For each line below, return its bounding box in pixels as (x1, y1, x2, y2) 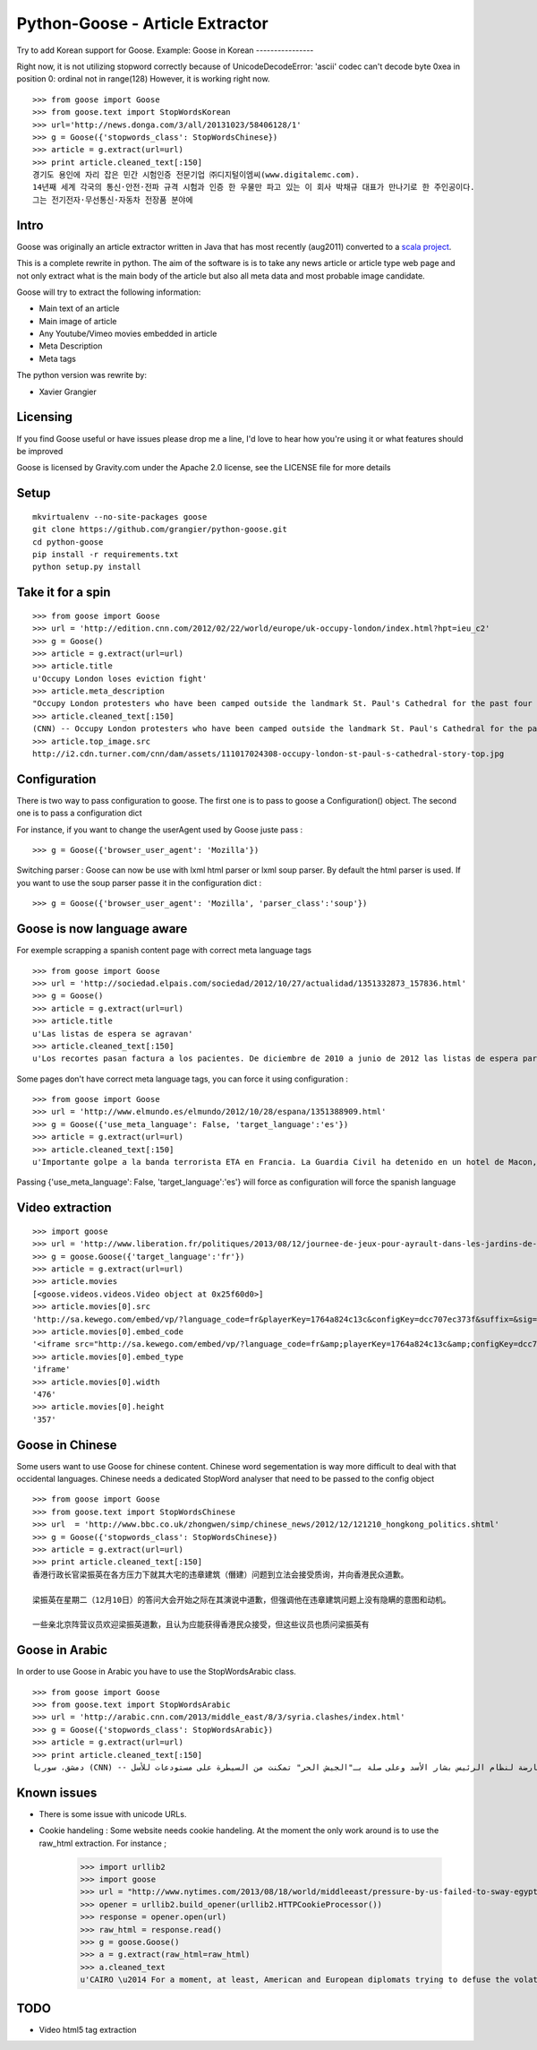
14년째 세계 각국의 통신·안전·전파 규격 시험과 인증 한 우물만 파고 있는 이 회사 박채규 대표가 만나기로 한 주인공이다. (32, 182, 475, 193)
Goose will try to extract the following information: (16, 287, 201, 297)
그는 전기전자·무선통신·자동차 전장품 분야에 (32, 194, 193, 205)
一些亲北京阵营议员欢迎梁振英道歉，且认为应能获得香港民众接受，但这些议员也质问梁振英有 (32, 1620, 370, 1630)
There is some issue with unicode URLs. (38, 1808, 187, 1819)
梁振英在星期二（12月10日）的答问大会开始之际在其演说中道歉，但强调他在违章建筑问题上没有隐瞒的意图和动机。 (32, 1595, 451, 1605)
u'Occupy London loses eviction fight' (32, 673, 208, 684)
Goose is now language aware (16, 921, 188, 936)
